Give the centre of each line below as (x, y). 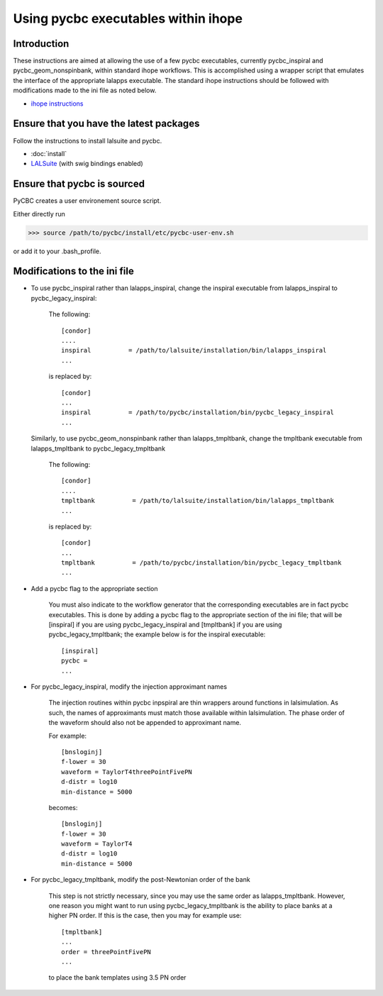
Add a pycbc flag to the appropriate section (95, 588)
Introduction (41, 44)
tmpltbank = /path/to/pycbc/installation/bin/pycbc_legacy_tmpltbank (201, 563)
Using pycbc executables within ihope (128, 18)
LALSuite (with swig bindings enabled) (87, 164)
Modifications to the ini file (73, 271)
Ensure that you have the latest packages (106, 124)
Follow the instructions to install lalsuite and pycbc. (88, 140)
